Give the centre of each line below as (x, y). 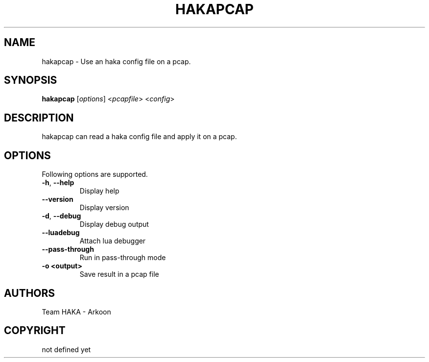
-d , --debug (61, 216)
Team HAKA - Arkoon (76, 312)
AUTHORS (30, 293)
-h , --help (58, 183)
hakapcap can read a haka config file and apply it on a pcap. (139, 137)
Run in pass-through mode (123, 258)
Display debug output (114, 224)
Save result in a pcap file (119, 274)
